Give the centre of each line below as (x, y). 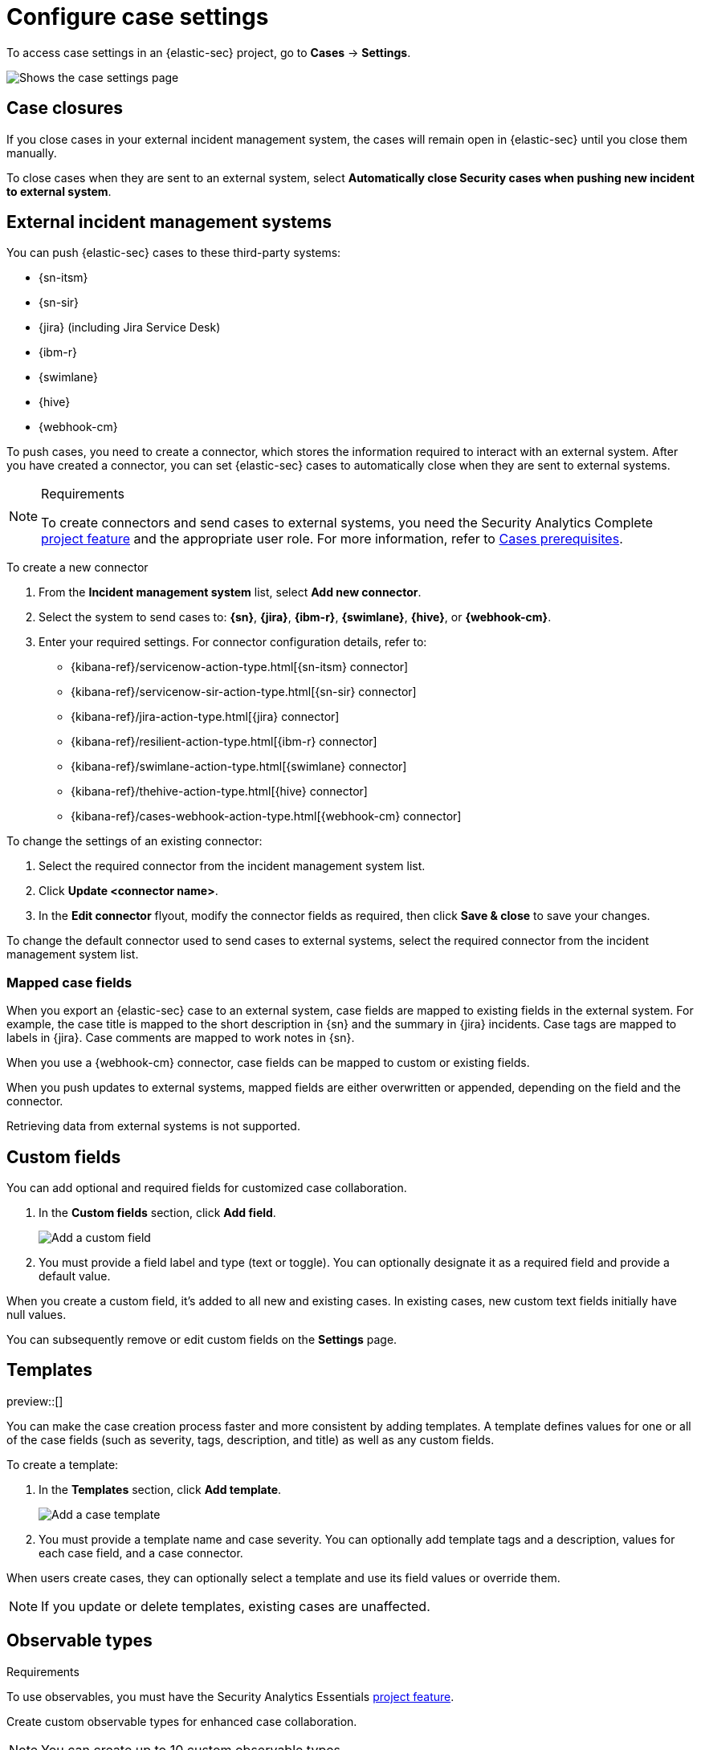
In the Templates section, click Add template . (160, 1489)
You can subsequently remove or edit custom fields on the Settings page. (202, 1340)
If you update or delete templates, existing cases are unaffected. (236, 1606)
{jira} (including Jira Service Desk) (130, 328)
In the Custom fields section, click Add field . (157, 1213)
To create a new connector (77, 568)
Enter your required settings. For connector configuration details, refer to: (233, 642)
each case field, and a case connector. (141, 1553)
